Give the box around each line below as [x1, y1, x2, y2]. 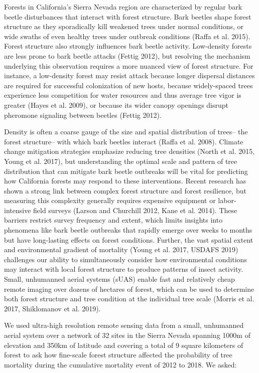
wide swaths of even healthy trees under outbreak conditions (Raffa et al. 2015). [4, 31, 250, 41]
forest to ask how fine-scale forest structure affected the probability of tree [4, 349, 232, 360]
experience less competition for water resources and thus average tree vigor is [4, 90, 241, 100]
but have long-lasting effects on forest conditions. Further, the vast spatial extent [4, 234, 253, 245]
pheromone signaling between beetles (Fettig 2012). [4, 109, 162, 120]
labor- [218, 195, 236, 206]
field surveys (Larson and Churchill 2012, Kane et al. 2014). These [33, 205, 237, 215]
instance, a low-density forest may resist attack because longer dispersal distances [4, 70, 255, 81]
